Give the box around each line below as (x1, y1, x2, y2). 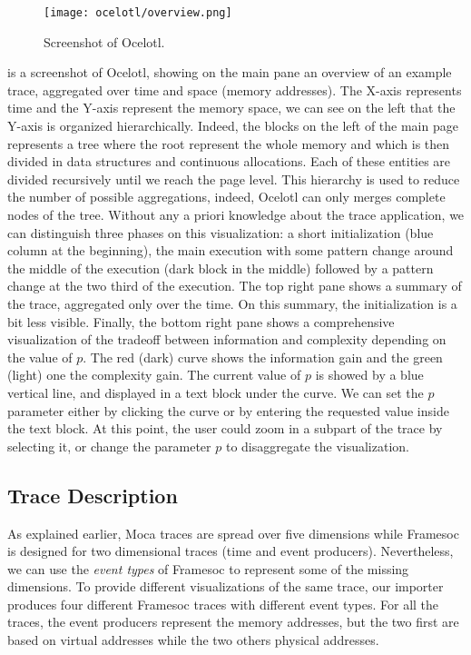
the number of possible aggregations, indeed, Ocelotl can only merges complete (7, 187, 446, 206)
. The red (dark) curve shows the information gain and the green (83, 347, 443, 366)
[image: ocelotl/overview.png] (44, 6, 232, 19)
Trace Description (7, 481, 178, 509)
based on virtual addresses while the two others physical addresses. (7, 630, 379, 650)
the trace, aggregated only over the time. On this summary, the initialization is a (7, 293, 457, 313)
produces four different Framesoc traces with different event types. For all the (7, 594, 439, 613)
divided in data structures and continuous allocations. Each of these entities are (7, 152, 451, 171)
